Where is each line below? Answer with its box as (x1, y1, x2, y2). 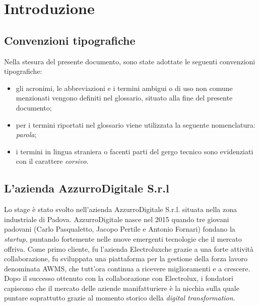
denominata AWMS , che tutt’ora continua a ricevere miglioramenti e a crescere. (4, 263, 250, 273)
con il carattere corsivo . (16, 156, 89, 166)
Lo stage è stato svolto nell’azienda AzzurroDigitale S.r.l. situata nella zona (4, 204, 237, 215)
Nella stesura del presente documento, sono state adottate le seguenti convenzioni (4, 56, 255, 66)
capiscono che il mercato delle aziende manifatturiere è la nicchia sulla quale (4, 282, 239, 293)
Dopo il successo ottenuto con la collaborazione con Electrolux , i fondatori (4, 273, 233, 283)
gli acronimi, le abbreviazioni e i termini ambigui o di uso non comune (16, 82, 233, 93)
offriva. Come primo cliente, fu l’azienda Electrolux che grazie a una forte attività (4, 243, 254, 254)
